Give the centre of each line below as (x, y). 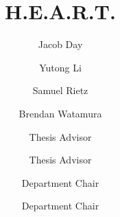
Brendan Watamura (60, 113)
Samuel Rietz (60, 90)
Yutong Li (60, 67)
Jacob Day (60, 44)
